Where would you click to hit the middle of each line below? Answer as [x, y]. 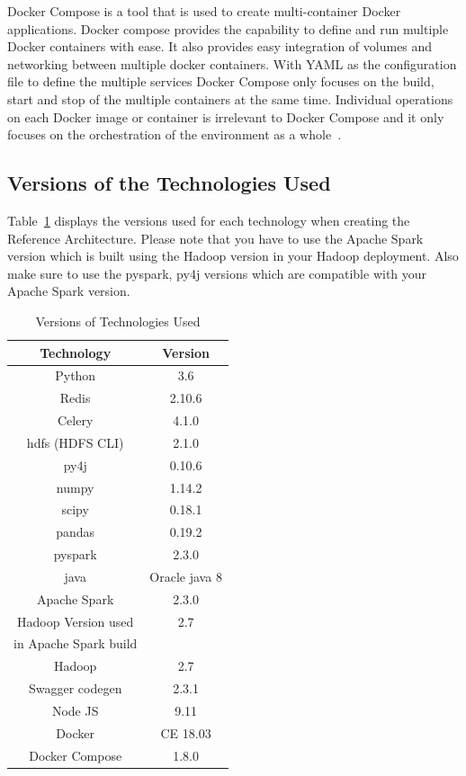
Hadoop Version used [76, 621]
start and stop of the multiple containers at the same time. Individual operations [230, 98]
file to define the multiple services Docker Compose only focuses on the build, [221, 81]
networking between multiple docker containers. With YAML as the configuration [232, 63]
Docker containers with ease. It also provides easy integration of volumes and [220, 46]
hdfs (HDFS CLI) [75, 442]
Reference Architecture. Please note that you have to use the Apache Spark [215, 238]
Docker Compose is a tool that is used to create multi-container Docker [204, 11]
